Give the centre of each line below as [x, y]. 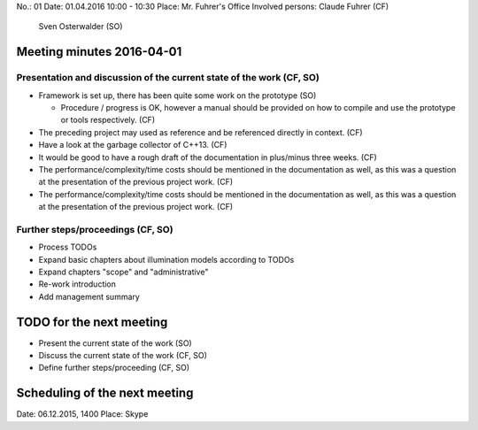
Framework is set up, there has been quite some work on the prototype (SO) [177, 95]
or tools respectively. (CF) [108, 120]
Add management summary [89, 296]
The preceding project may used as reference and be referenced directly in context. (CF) [200, 132]
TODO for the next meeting [92, 322]
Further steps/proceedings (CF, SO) [95, 229]
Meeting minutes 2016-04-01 [99, 52]
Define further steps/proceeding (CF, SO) [114, 368]
